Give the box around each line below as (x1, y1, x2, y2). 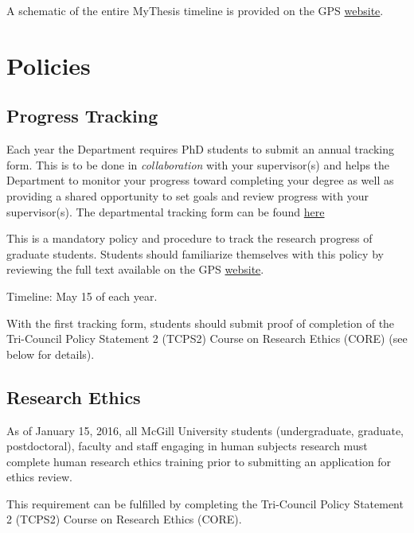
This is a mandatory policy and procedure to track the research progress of (6, 230, 373, 247)
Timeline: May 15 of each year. (6, 287, 158, 304)
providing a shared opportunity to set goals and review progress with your (6, 187, 369, 204)
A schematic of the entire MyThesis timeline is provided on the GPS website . (6, 2, 384, 18)
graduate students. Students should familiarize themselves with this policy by (6, 245, 384, 262)
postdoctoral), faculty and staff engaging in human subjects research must (6, 438, 368, 454)
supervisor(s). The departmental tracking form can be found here (6, 203, 325, 220)
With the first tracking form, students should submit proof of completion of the (6, 314, 395, 331)
